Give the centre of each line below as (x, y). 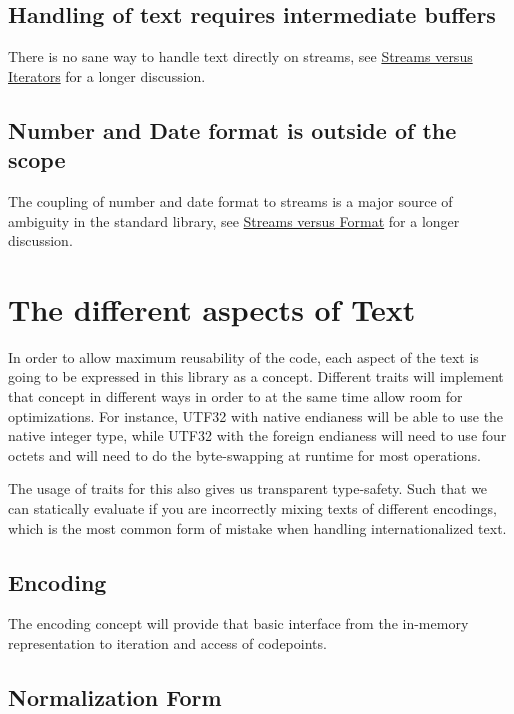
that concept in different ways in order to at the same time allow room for (235, 396)
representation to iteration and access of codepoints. (167, 643)
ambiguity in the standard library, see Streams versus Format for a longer (234, 220)
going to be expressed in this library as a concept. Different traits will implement (256, 376)
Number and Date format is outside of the (232, 129)
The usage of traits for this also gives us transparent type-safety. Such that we (248, 488)
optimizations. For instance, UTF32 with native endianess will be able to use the (256, 415)
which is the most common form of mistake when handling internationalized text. (257, 527)
